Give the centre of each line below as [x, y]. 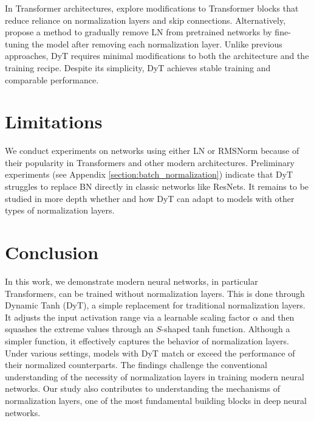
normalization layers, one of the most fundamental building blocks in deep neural [156, 400]
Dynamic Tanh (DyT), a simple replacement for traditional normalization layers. [155, 305]
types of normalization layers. [60, 210]
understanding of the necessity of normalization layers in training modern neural [155, 376]
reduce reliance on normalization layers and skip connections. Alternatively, [145, 20]
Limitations [54, 121]
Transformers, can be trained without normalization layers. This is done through [155, 293]
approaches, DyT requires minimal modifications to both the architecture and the [157, 56]
